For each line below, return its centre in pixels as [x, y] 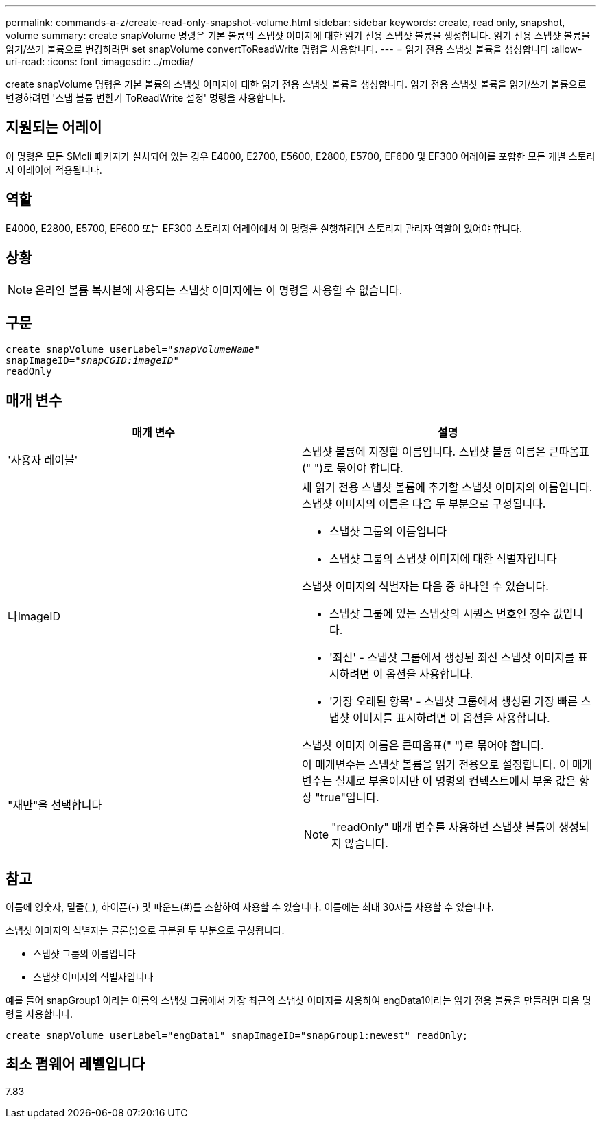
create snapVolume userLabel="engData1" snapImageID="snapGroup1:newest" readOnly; [237, 1036]
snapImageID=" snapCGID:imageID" [92, 361]
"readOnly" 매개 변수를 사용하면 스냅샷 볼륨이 [444, 827]
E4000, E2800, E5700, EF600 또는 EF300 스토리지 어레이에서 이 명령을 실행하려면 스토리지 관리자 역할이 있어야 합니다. [264, 228]
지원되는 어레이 [54, 128]
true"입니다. [350, 798]
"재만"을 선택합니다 [55, 805]
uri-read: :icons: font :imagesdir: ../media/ [99, 61]
